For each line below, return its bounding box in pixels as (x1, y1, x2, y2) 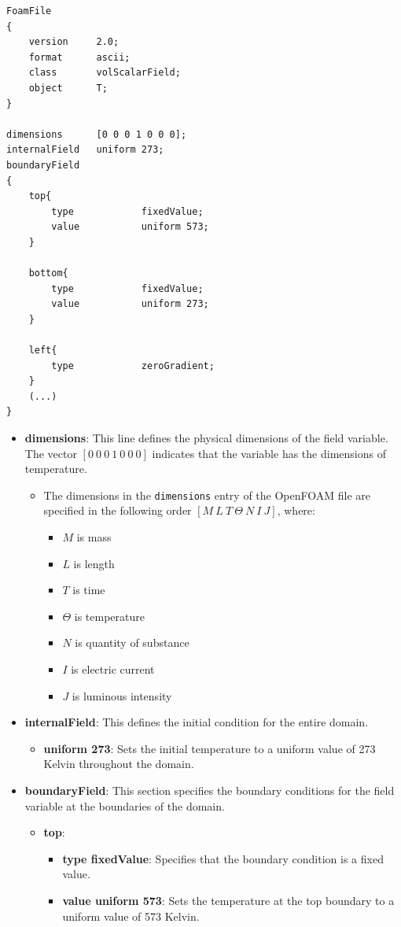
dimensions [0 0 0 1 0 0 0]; (6, 128, 187, 140)
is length (73, 555, 115, 571)
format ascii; (28, 51, 131, 63)
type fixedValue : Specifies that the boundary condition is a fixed (62, 850, 384, 866)
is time (72, 582, 105, 598)
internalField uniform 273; (6, 144, 164, 156)
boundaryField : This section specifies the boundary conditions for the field (24, 782, 395, 798)
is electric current (71, 661, 155, 678)
